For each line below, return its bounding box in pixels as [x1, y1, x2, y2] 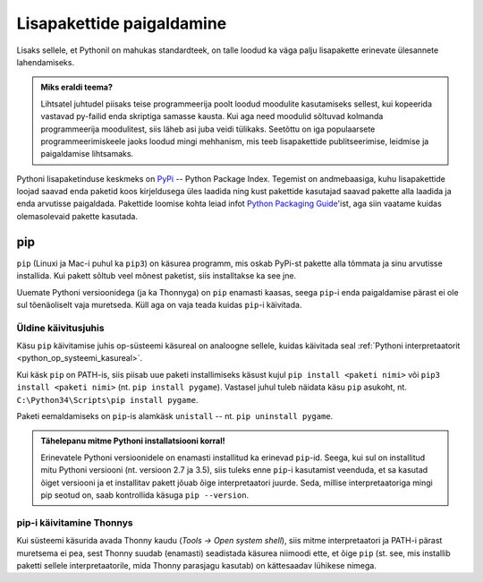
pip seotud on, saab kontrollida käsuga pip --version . [40, 489, 250, 501]
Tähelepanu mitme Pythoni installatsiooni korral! [40, 435, 225, 447]
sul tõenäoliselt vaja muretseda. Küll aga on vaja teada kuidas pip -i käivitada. [16, 299, 302, 310]
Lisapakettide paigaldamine [16, 13, 227, 33]
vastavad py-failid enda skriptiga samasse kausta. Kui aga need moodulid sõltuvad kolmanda [40, 111, 384, 122]
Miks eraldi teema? [40, 81, 114, 93]
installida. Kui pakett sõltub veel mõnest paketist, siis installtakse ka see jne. [16, 270, 297, 281]
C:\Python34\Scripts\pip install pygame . [16, 394, 199, 405]
